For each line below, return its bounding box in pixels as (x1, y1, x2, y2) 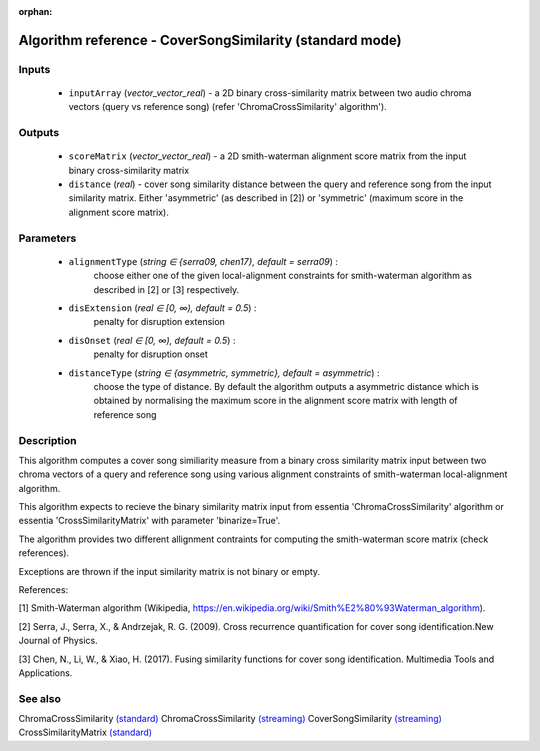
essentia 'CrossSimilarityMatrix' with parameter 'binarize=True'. (18, 515, 281, 527)
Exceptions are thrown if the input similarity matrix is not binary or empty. (18, 565, 320, 577)
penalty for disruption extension (93, 316, 225, 328)
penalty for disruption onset (93, 348, 209, 360)
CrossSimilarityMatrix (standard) (18, 726, 153, 739)
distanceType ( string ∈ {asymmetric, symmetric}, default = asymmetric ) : (68, 366, 380, 379)
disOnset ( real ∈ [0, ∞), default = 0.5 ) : (68, 334, 236, 346)
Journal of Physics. (18, 635, 99, 647)
